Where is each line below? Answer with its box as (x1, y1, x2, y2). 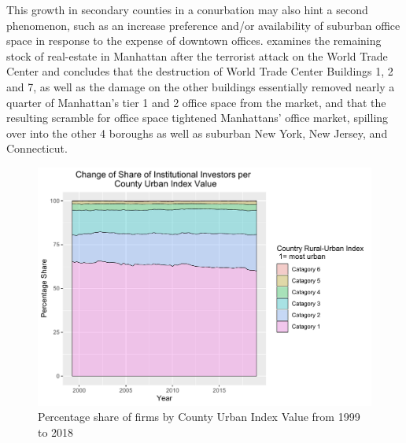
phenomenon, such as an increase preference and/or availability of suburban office (6, 17, 400, 33)
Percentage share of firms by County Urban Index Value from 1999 (38, 408, 360, 425)
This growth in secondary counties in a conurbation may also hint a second (6, 2, 368, 17)
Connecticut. (6, 140, 68, 157)
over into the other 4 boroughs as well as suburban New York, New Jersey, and (6, 124, 388, 141)
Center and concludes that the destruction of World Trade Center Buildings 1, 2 (6, 63, 393, 79)
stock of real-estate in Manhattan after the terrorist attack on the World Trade (6, 47, 388, 64)
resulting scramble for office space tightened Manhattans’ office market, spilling (6, 109, 389, 126)
